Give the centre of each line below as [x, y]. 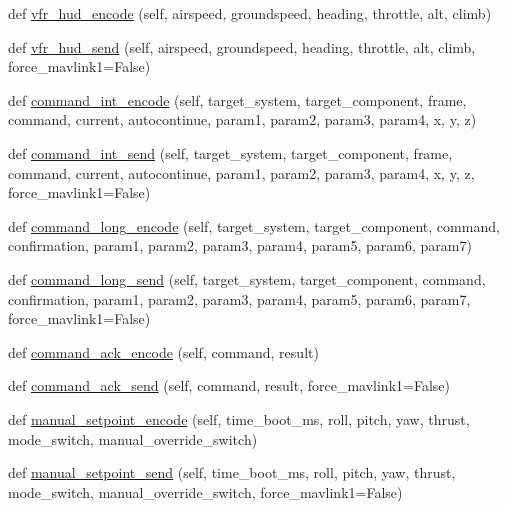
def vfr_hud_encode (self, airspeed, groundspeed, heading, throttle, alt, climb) [250, 13]
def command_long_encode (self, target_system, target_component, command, [254, 225]
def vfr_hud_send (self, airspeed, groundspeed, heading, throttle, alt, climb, [242, 46]
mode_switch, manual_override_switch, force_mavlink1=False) [205, 491]
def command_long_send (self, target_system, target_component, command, [247, 278]
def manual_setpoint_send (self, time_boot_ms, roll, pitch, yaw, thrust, [232, 472]
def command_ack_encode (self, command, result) [163, 351]
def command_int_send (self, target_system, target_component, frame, [230, 152]
